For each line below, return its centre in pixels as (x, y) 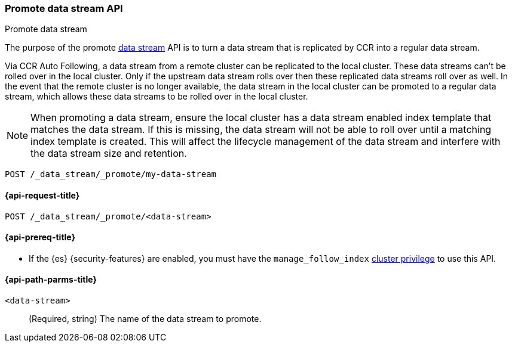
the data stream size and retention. (109, 154)
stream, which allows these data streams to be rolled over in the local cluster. (157, 97)
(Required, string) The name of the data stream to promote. (145, 319)
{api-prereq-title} (40, 237)
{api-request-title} (42, 195)
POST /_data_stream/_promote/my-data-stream (111, 174)
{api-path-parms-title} (51, 280)
